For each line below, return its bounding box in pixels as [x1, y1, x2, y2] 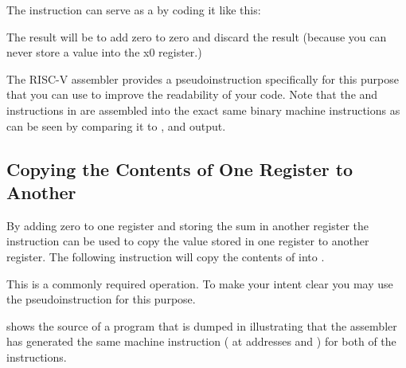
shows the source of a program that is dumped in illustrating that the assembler [6, 317, 397, 334]
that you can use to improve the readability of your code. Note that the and [6, 86, 378, 103]
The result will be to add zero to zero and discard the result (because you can [6, 28, 387, 45]
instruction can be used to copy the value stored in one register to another [6, 233, 369, 249]
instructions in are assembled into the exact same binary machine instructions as [6, 101, 400, 118]
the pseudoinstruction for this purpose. [6, 291, 196, 307]
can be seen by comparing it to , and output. [6, 117, 226, 134]
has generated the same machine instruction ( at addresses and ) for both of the [6, 333, 396, 350]
